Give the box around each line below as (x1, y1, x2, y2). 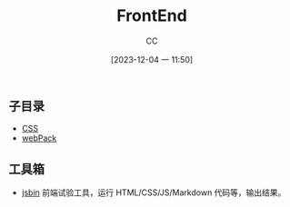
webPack (21, 133, 57, 143)
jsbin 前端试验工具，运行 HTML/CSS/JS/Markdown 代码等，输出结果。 (21, 187, 286, 198)
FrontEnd (116, 5, 187, 26)
